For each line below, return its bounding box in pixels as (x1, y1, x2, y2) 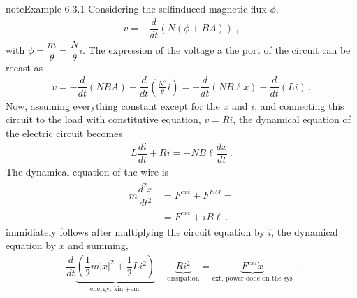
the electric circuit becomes (6, 126, 122, 141)
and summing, (68, 238, 129, 253)
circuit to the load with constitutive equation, (6, 112, 201, 127)
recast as (6, 59, 43, 74)
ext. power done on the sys (212, 274, 293, 282)
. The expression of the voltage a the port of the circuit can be (82, 43, 351, 57)
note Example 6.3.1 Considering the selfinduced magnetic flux (6, 1, 267, 15)
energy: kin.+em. (89, 285, 141, 292)
